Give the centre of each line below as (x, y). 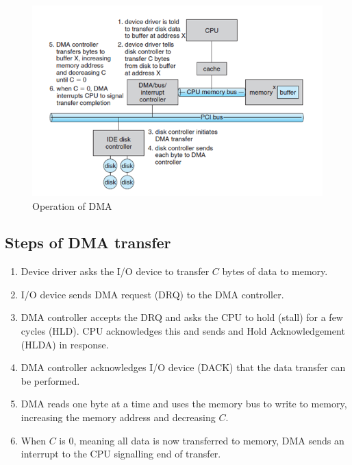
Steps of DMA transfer (88, 242)
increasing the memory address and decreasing (118, 417)
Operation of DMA (72, 205)
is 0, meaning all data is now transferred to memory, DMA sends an (202, 440)
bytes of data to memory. (275, 271)
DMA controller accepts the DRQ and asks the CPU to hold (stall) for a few (182, 317)
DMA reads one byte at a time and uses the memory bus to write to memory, (184, 404)
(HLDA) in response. (65, 344)
